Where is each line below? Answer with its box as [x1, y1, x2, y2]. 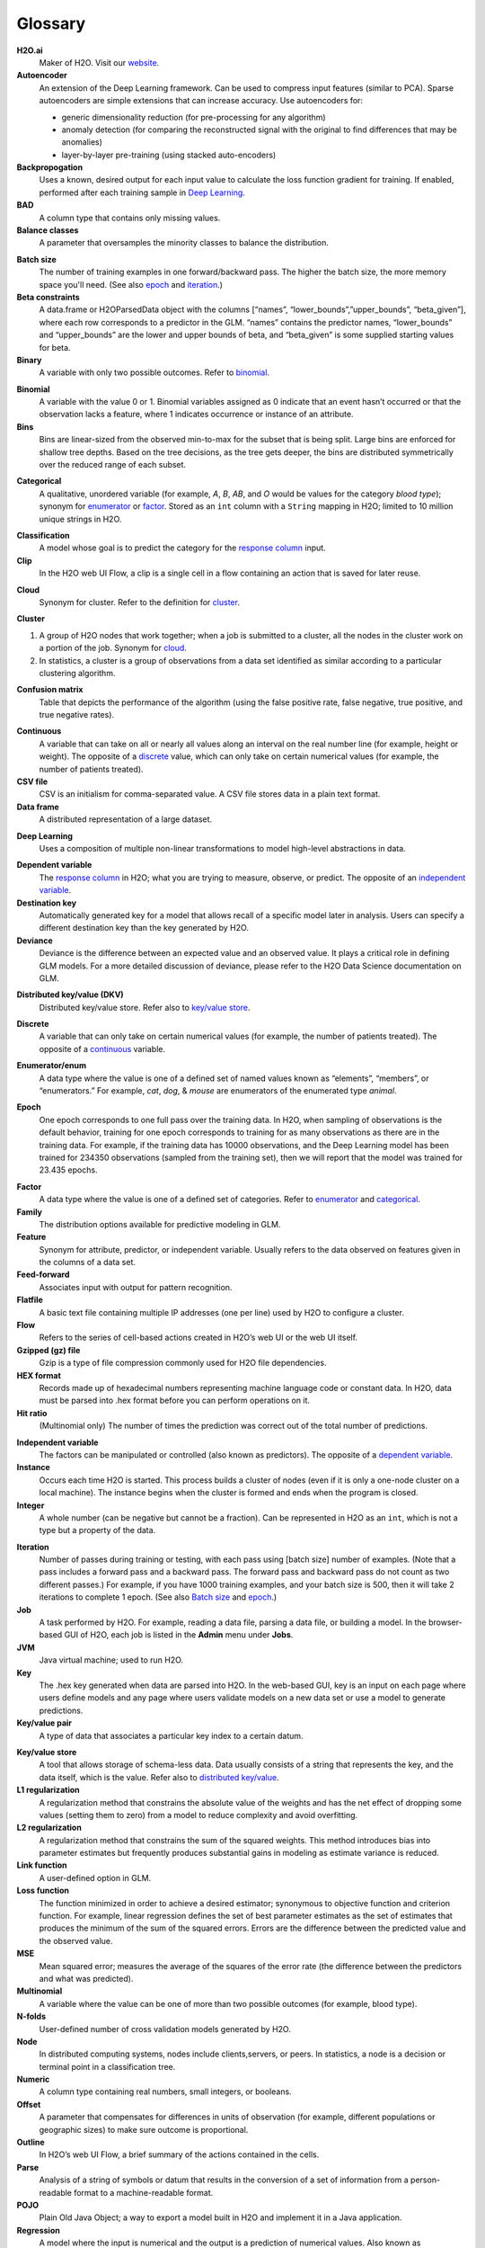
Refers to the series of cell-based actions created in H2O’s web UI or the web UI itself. [39, 1332, 358, 1343]
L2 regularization [16, 1822, 83, 1833]
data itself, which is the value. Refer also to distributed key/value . [39, 1771, 279, 1782]
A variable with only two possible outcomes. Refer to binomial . [39, 367, 269, 378]
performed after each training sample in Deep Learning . [39, 187, 246, 198]
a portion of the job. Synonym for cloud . [39, 643, 188, 654]
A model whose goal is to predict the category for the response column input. [39, 542, 327, 553]
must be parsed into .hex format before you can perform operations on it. [39, 1395, 310, 1406]
